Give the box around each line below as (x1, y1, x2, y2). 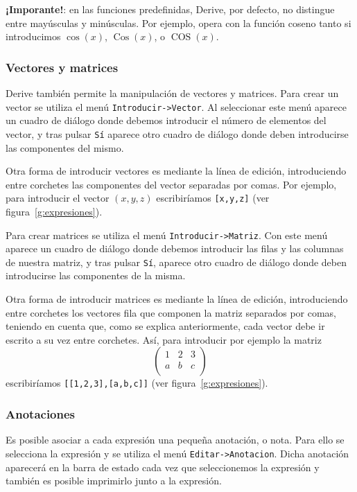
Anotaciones (6, 405, 76, 422)
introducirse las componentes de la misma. (6, 268, 186, 283)
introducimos (6, 29, 61, 44)
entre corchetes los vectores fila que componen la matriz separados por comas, (6, 305, 337, 319)
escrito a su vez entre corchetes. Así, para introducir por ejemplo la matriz (6, 332, 322, 346)
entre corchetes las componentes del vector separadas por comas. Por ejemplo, (6, 177, 337, 191)
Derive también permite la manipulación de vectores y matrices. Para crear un (6, 86, 339, 100)
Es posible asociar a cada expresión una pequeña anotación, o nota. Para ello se (6, 432, 345, 447)
